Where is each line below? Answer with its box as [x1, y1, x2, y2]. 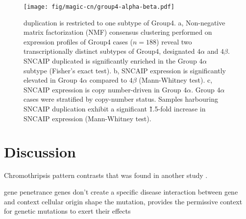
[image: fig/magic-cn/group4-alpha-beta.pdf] [24, 3, 174, 10]
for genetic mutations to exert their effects [4, 206, 131, 216]
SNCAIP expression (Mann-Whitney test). [24, 113, 151, 123]
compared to [89, 75, 127, 85]
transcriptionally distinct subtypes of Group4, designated [24, 46, 195, 56]
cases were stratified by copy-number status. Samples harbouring [24, 94, 218, 104]
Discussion [4, 142, 76, 162]
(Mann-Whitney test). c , [139, 75, 213, 85]
